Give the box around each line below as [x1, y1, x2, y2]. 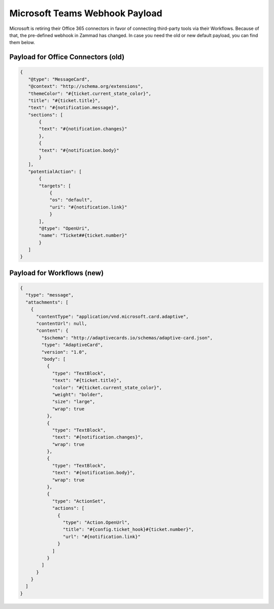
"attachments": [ [25, 299, 68, 305]
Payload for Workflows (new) [9, 268, 104, 277]
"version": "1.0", [41, 349, 87, 355]
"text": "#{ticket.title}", [52, 378, 122, 383]
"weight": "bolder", [52, 391, 104, 397]
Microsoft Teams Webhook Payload [9, 8, 162, 19]
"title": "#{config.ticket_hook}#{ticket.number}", [62, 527, 194, 532]
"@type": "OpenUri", [39, 225, 90, 231]
